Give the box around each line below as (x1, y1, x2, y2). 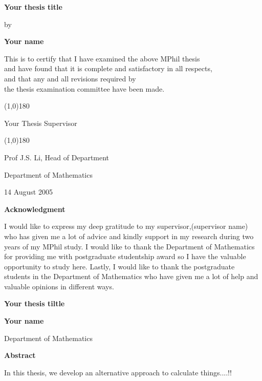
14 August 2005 (4, 186, 53, 197)
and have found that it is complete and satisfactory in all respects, (4, 63, 212, 74)
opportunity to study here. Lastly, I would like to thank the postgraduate (4, 261, 235, 271)
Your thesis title (4, 2, 62, 12)
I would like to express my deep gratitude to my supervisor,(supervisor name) (4, 221, 248, 231)
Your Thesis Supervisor (4, 117, 77, 128)
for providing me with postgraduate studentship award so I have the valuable (4, 251, 246, 262)
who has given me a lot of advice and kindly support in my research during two (4, 230, 254, 241)
